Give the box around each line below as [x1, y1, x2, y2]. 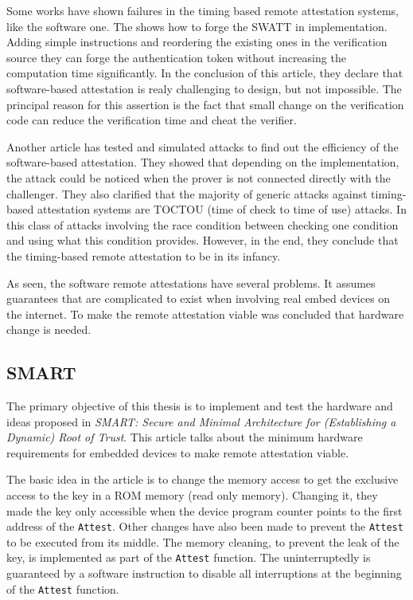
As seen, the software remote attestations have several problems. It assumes [6, 274, 376, 291]
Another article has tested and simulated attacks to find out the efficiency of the [6, 138, 399, 155]
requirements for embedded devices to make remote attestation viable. [6, 444, 349, 461]
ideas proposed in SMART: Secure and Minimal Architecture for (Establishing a [6, 413, 396, 429]
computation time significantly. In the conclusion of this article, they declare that [6, 65, 403, 81]
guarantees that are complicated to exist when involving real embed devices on [6, 290, 391, 307]
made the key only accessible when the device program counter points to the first [6, 502, 403, 519]
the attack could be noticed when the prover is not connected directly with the [6, 169, 391, 186]
